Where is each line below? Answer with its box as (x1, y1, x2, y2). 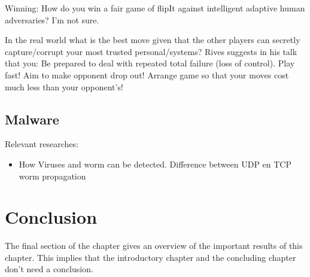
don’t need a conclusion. (5, 263, 93, 275)
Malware (5, 109, 59, 128)
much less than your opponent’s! (5, 80, 123, 93)
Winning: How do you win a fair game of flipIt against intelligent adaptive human (5, 2, 305, 14)
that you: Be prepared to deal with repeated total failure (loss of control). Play (5, 57, 295, 69)
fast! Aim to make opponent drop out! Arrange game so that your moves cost (5, 68, 289, 81)
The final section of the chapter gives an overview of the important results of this (5, 239, 303, 252)
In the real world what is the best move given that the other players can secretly (5, 34, 300, 46)
